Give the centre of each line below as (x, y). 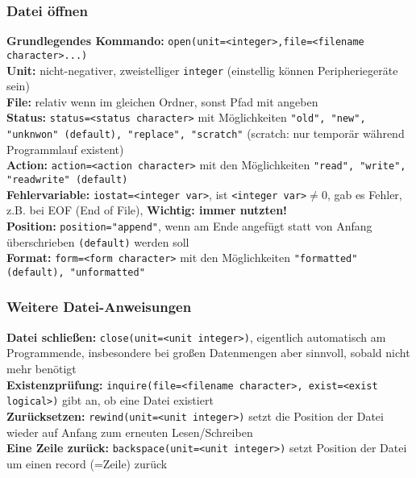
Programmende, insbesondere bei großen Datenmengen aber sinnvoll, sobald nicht (208, 353)
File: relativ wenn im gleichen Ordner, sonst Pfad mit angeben (162, 101)
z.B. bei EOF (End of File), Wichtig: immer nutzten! (147, 210)
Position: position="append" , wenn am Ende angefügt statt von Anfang (189, 225)
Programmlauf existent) (65, 149)
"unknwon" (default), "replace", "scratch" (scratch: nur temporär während (206, 133)
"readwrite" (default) (67, 179)
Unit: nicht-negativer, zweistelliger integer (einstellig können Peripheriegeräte (202, 70)
